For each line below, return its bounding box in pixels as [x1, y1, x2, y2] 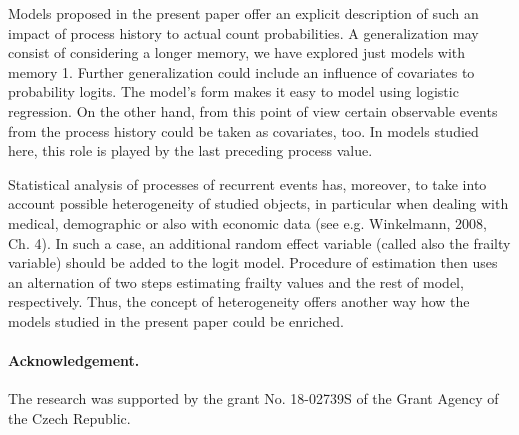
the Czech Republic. [8, 407, 131, 428]
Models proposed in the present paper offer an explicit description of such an [8, 3, 479, 23]
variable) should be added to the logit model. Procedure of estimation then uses [8, 252, 498, 273]
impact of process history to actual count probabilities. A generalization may [8, 22, 479, 43]
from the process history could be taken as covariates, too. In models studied [8, 120, 479, 141]
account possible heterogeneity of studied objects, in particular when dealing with [8, 193, 509, 214]
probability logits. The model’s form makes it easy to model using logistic [8, 81, 459, 102]
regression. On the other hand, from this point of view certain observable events [8, 100, 498, 121]
